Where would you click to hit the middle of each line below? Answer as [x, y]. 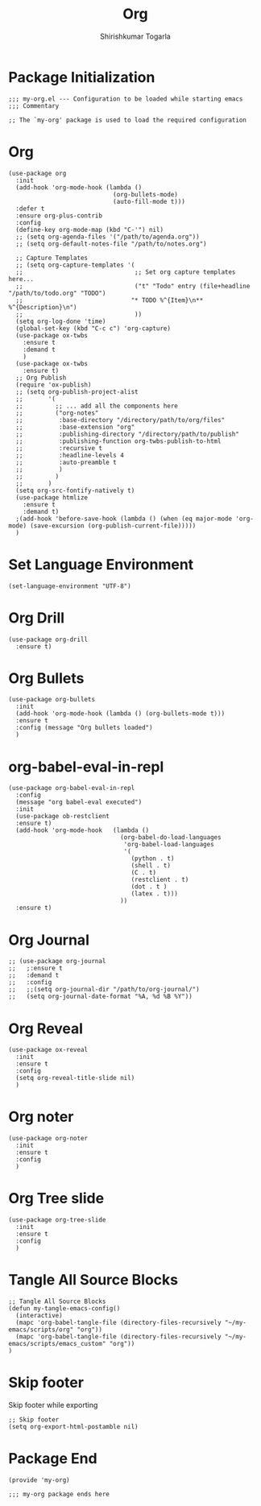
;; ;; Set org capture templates [126, 272]
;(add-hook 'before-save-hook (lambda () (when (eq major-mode [124, 519]
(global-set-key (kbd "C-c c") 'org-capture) [93, 328]
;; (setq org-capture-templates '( [75, 265]
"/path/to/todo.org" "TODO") [57, 293]
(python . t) [153, 859]
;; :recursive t [59, 448]
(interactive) [39, 1316]
